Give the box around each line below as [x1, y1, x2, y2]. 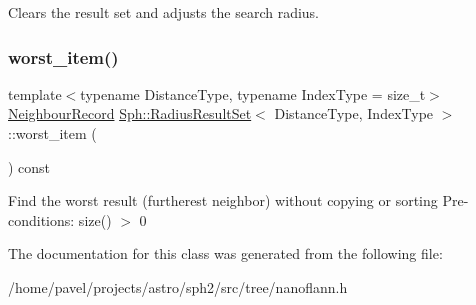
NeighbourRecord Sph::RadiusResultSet [8, 103, 252, 124]
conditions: [8, 209, 75, 230]
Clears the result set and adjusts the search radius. [8, 2, 320, 22]
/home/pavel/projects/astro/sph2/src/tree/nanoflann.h [8, 276, 348, 297]
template [8, 83, 62, 104]
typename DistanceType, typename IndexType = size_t [80, 83, 426, 104]
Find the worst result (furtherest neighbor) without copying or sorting [8, 190, 438, 211]
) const [8, 156, 51, 177]
